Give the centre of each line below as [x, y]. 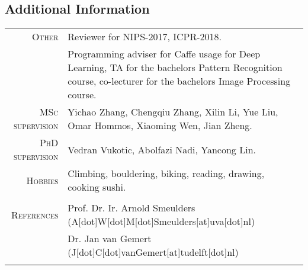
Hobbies [42, 180]
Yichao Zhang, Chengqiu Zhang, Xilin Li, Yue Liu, [173, 112]
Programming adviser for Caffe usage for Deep [164, 54]
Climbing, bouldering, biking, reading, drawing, [166, 173]
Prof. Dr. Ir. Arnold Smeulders [131, 208]
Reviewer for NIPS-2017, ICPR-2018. [145, 37]
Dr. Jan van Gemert [110, 239]
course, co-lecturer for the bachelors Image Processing [179, 81]
